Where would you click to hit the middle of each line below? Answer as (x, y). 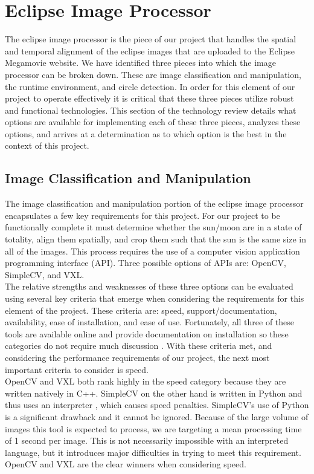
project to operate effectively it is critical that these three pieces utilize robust (149, 98)
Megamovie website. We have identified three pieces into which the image (140, 63)
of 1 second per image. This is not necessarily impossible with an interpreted (147, 440)
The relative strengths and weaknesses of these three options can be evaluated (149, 286)
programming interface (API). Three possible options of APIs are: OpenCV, (146, 263)
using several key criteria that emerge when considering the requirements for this (155, 298)
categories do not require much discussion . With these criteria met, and (139, 346)
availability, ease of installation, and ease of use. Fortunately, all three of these (150, 322)
